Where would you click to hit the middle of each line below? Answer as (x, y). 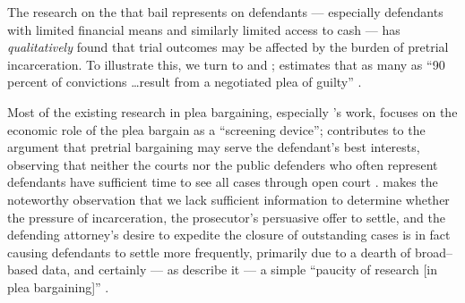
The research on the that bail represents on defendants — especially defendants (225, 12)
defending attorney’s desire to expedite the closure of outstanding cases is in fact (229, 235)
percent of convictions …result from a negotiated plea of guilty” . (185, 82)
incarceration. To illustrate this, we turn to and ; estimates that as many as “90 (226, 64)
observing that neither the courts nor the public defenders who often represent (223, 164)
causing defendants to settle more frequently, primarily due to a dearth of (209, 252)
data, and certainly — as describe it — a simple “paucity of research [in (240, 269)
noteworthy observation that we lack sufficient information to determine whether (228, 199)
